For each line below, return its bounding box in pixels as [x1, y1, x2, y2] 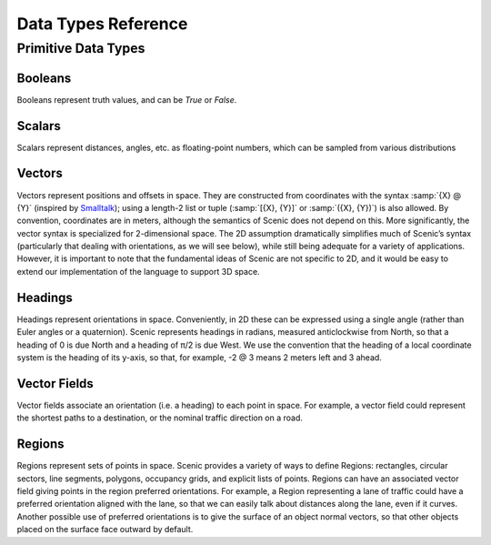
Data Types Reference [16, 14, 188, 34]
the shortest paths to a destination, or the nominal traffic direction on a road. [16, 412, 304, 423]
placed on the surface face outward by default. [16, 524, 194, 535]
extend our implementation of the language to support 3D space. [16, 266, 260, 277]
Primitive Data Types [16, 40, 145, 56]
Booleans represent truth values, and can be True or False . [16, 94, 237, 105]
